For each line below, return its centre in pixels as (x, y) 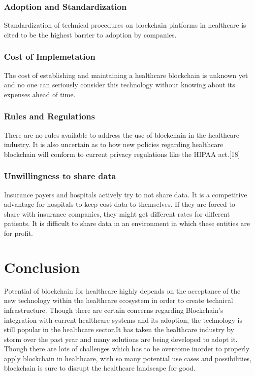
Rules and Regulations (49, 116)
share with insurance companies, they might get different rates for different (117, 213)
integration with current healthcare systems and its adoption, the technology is (123, 320)
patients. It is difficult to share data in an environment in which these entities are (127, 223)
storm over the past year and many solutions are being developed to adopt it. (121, 339)
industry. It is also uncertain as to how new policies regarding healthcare (114, 144)
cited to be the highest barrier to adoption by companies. (90, 34)
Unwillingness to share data (60, 176)
